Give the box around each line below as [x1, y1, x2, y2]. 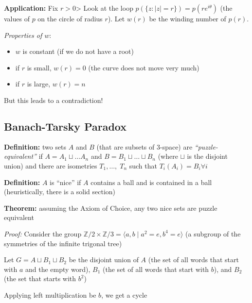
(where [158, 151, 178, 161]
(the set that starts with [4, 273, 76, 284]
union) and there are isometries [4, 160, 97, 170]
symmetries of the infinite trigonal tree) [4, 238, 122, 248]
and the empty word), [25, 264, 90, 274]
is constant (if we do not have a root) [22, 46, 134, 56]
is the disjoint [187, 151, 228, 161]
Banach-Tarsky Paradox [4, 118, 126, 134]
